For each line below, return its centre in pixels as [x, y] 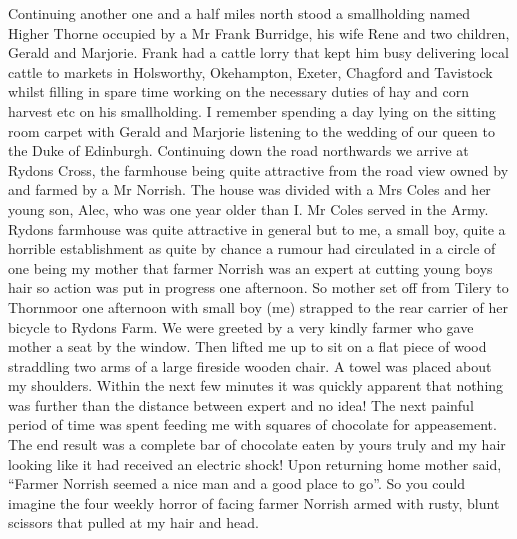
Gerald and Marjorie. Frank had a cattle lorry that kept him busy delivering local [258, 52]
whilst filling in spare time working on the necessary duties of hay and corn [238, 91]
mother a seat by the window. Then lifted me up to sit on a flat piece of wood [247, 346]
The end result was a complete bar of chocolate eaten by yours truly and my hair [257, 444]
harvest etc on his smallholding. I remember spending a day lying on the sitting [252, 110]
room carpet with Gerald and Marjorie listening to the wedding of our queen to [251, 130]
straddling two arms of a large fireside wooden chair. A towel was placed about [250, 365]
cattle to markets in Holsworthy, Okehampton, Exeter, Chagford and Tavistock [250, 71]
